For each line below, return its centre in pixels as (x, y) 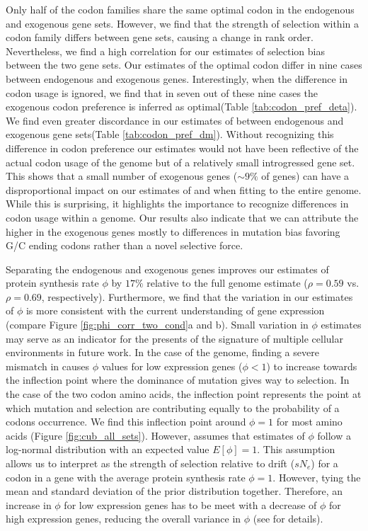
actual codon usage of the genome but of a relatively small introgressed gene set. (180, 162)
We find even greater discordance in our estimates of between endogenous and (175, 120)
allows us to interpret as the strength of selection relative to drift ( (150, 463)
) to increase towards (312, 366)
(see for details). (288, 519)
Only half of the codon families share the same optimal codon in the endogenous (180, 9)
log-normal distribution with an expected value (108, 449)
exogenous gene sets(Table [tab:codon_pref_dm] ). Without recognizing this (170, 134)
